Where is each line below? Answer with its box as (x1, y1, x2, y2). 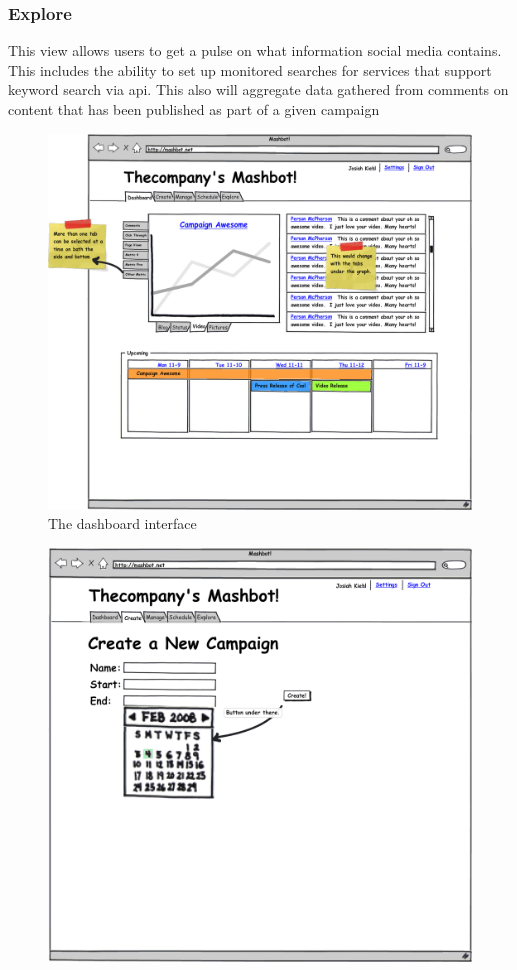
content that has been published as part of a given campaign (8, 99, 380, 119)
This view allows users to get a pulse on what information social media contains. (8, 40, 502, 61)
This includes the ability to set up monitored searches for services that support (8, 59, 492, 80)
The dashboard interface (48, 513, 197, 534)
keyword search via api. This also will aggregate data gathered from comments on (8, 79, 509, 100)
